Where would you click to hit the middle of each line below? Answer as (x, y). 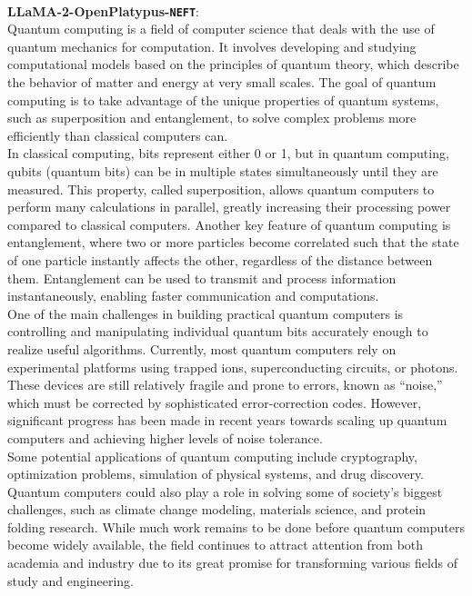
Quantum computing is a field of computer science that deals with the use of (221, 29)
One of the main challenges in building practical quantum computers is (206, 313)
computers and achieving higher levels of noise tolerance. (165, 437)
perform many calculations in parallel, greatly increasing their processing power (229, 207)
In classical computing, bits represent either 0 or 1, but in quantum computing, (228, 153)
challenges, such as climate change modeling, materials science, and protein (217, 509)
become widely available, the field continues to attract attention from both (216, 545)
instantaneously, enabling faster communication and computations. (193, 296)
